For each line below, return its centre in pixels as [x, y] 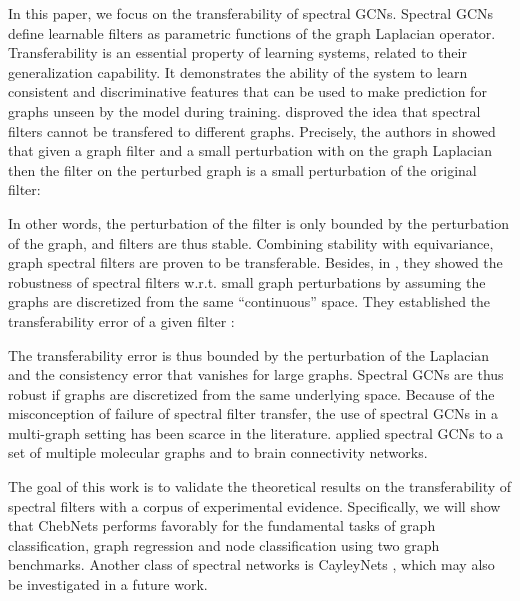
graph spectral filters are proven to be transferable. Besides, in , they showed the [255, 262]
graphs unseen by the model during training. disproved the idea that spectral [244, 110]
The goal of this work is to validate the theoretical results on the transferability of [260, 486]
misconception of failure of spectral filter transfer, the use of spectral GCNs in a [253, 413]
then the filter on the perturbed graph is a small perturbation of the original [242, 169]
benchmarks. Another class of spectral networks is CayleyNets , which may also [251, 564]
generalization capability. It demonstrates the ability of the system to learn [238, 71]
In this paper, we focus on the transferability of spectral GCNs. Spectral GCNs [251, 13]
